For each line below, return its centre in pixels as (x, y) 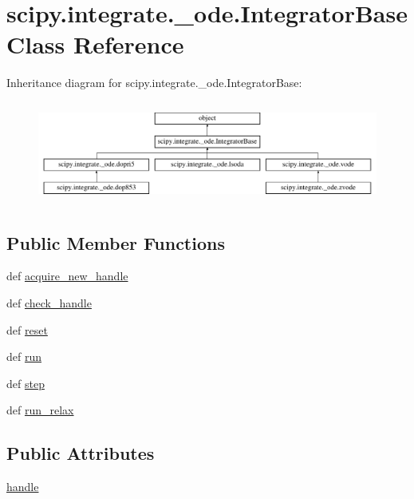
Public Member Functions (116, 242)
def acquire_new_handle (67, 276)
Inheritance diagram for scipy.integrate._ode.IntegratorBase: (154, 83)
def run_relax (40, 410)
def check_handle (49, 302)
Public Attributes (81, 453)
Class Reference (95, 44)
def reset (27, 329)
